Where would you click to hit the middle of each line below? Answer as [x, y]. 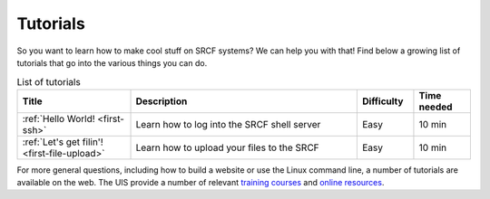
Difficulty [382, 101]
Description [162, 101]
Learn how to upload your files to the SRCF [227, 147]
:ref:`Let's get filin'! [63, 142]
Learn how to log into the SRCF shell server [228, 124]
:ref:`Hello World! [59, 118]
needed [436, 107]
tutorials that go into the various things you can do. [112, 62]
